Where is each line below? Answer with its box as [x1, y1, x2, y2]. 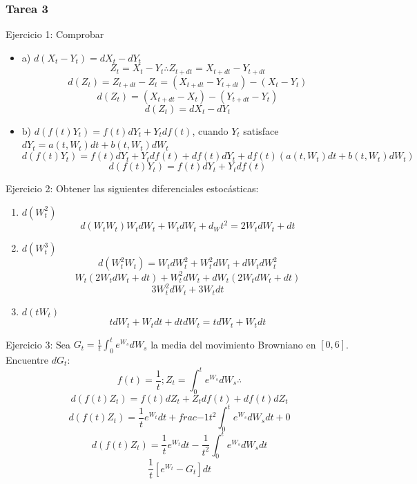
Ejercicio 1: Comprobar [6, 27, 104, 41]
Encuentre [6, 352, 49, 366]
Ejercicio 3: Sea [6, 337, 70, 351]
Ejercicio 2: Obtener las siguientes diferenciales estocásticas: [6, 181, 259, 196]
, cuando [192, 123, 229, 138]
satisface [243, 123, 279, 138]
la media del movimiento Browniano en [151, 337, 316, 351]
